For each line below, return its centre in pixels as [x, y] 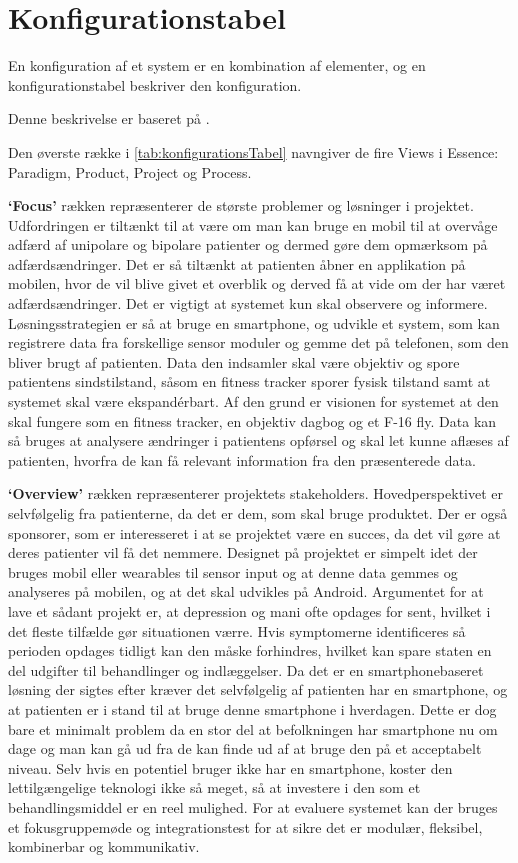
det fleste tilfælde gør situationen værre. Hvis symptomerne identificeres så [237, 630]
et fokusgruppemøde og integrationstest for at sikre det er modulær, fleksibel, [245, 826]
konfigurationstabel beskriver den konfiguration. [155, 84]
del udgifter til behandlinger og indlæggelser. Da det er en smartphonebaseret [246, 669]
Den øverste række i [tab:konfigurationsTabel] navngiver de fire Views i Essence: [253, 151]
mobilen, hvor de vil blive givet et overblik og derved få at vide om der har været [257, 283]
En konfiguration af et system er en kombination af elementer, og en [217, 65]
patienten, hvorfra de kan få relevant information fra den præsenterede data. [242, 459]
